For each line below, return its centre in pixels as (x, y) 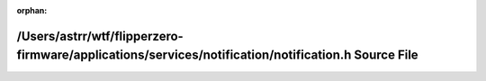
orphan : (32, 10)
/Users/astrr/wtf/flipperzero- (100, 36)
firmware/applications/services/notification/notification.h (184, 55)
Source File (386, 55)
